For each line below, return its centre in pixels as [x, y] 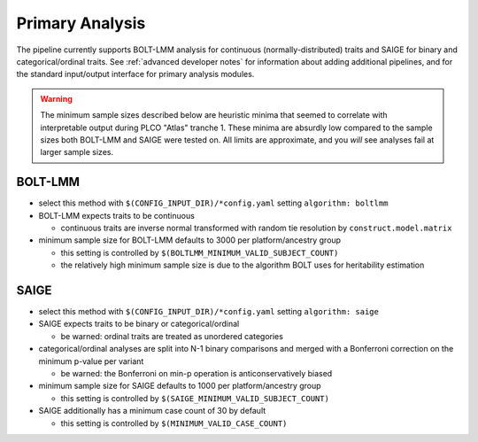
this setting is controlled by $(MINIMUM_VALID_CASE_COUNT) [174, 423]
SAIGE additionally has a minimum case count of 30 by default [152, 411]
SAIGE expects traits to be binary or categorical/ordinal [139, 324]
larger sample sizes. [77, 152]
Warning [56, 98]
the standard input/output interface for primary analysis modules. [135, 74]
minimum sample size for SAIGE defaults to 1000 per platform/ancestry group [180, 386]
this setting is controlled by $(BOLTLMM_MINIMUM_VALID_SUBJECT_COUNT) [200, 252]
